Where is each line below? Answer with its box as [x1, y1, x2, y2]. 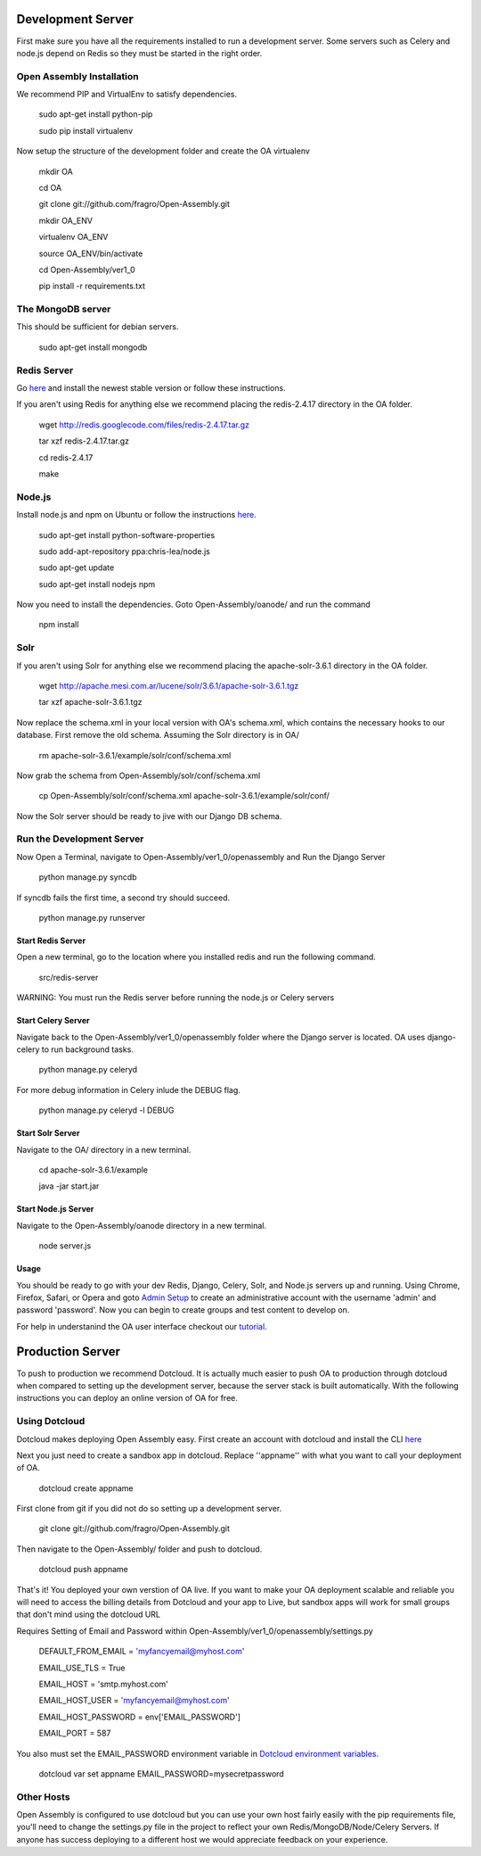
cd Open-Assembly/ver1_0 [38, 264, 135, 275]
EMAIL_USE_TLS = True [38, 1662, 126, 1673]
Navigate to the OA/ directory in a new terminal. [16, 1144, 192, 1155]
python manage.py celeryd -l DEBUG [38, 1105, 175, 1115]
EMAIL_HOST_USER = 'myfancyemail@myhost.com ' [38, 1695, 231, 1706]
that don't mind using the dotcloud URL [16, 1609, 160, 1620]
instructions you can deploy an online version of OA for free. [16, 1393, 238, 1404]
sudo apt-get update [38, 562, 115, 573]
